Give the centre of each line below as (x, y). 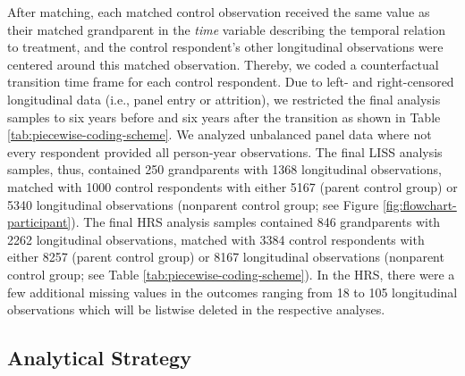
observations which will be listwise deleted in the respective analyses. (196, 309)
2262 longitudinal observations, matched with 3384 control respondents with (216, 239)
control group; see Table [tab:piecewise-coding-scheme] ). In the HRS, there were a (231, 274)
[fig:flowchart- (419, 204)
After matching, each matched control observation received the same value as (219, 12)
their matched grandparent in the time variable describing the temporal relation (227, 29)
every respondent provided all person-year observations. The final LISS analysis (225, 151)
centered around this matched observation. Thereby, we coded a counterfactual (223, 64)
